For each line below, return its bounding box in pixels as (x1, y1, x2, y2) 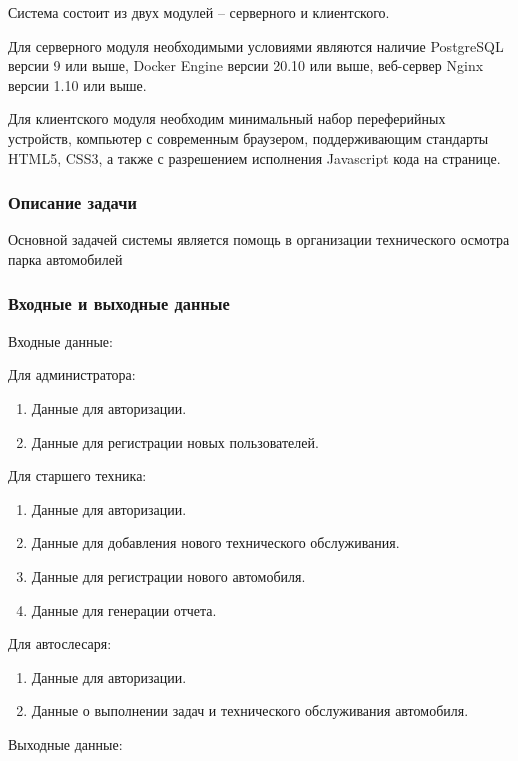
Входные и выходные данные (8, 291, 230, 316)
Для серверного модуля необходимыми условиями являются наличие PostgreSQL (8, 35, 504, 56)
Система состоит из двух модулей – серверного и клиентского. (8, 2, 390, 22)
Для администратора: (8, 364, 136, 385)
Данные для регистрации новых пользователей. (31, 431, 319, 452)
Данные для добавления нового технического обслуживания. (31, 532, 400, 553)
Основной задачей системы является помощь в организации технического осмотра (8, 229, 510, 250)
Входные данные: (8, 330, 113, 351)
